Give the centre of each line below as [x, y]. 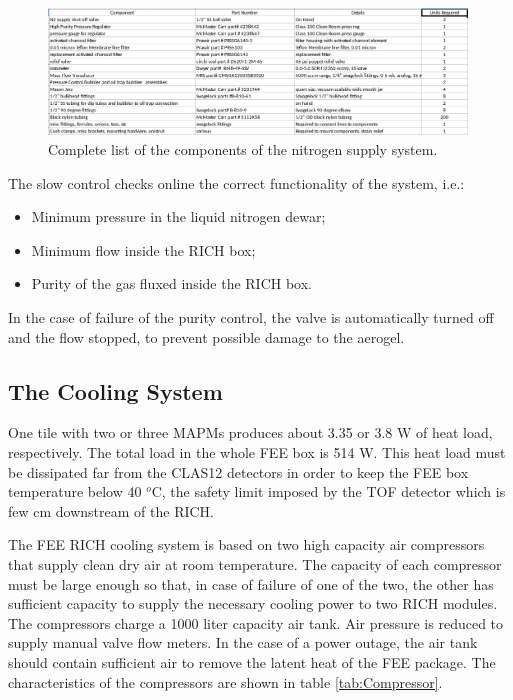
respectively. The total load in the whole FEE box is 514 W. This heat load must [257, 452]
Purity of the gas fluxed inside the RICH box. [172, 283]
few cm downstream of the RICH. [111, 510]
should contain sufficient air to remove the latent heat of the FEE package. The [252, 661]
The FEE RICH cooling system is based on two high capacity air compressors [246, 544]
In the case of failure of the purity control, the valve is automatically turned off [251, 317]
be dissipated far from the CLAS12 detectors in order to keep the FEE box [238, 471]
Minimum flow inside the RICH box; [143, 249]
